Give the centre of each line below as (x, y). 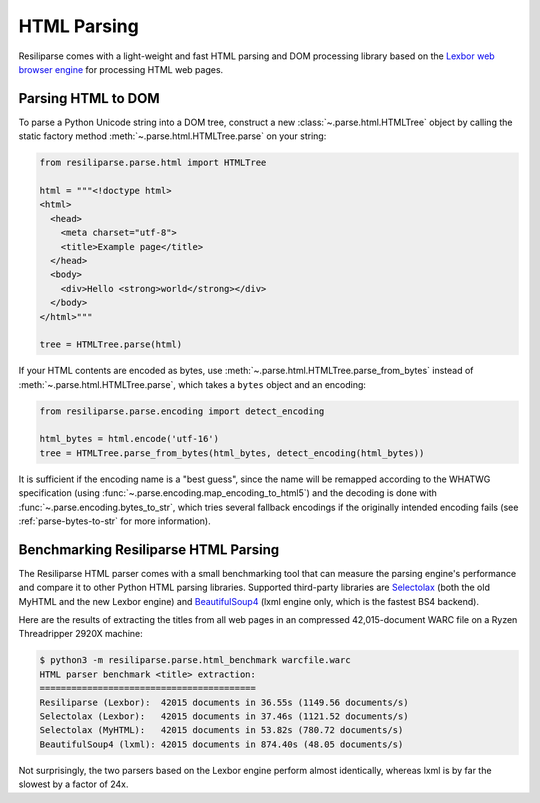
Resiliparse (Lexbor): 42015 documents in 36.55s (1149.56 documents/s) (224, 702)
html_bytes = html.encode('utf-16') (129, 439)
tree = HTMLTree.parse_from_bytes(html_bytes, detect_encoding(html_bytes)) (232, 453)
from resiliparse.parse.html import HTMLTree (153, 163)
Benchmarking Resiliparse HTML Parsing (149, 549)
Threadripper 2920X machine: (81, 634)
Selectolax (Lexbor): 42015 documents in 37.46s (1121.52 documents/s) (224, 716)
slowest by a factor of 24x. (73, 784)
